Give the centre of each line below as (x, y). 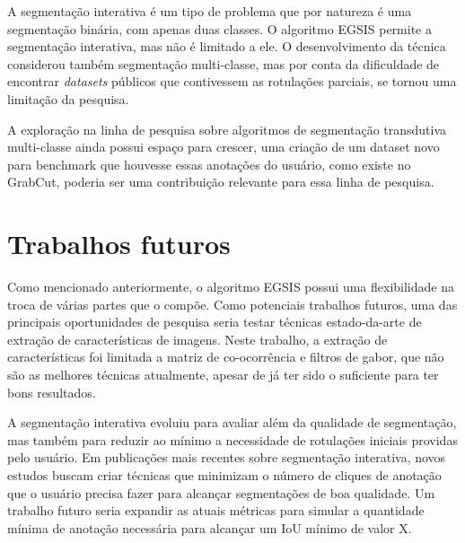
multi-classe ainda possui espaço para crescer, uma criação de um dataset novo (224, 147)
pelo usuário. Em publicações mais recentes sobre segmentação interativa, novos (227, 457)
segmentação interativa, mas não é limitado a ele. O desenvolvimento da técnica (227, 46)
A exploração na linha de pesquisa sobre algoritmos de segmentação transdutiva (227, 129)
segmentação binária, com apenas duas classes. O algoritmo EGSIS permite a (219, 28)
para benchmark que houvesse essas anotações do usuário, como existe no (209, 164)
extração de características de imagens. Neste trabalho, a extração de (197, 339)
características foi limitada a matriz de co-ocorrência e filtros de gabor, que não (226, 357)
